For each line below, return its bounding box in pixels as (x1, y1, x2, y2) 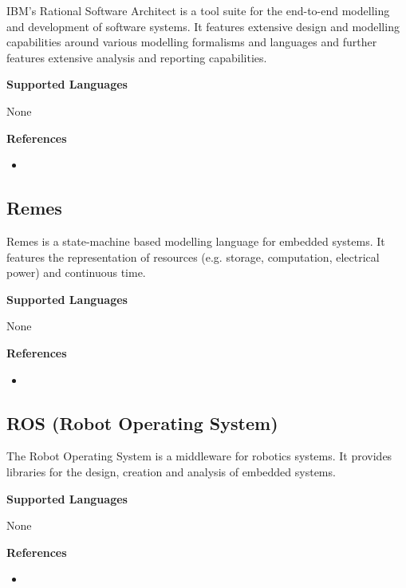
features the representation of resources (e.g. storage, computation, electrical (6, 248, 380, 265)
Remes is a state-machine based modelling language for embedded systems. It (6, 232, 385, 249)
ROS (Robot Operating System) (6, 410, 278, 435)
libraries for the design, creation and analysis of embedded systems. (6, 463, 336, 479)
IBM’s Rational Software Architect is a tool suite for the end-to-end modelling (6, 2, 390, 18)
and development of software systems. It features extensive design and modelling (6, 18, 400, 34)
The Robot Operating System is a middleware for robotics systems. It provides (6, 448, 392, 464)
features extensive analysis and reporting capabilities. (6, 49, 267, 65)
